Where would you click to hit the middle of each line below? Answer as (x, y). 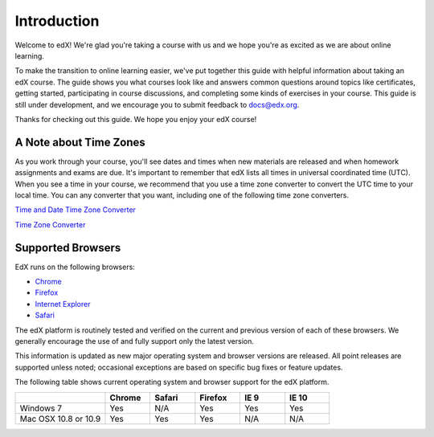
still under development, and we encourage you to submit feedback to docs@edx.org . (157, 104)
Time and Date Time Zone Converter (76, 210)
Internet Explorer (63, 304)
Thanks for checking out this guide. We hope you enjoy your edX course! (136, 119)
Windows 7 (41, 408)
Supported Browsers (68, 248)
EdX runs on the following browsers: (75, 267)
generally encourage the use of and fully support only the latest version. (135, 341)
